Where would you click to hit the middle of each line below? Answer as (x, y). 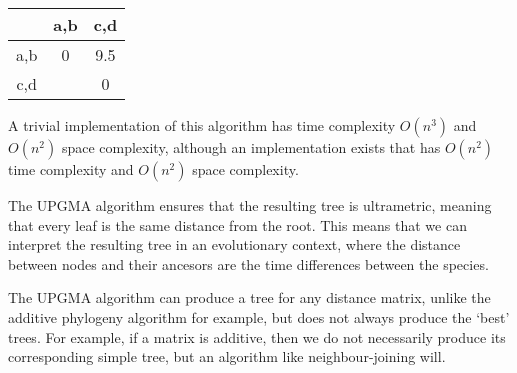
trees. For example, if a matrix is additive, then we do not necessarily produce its (257, 336)
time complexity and (71, 169)
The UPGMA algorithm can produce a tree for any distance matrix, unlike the (249, 297)
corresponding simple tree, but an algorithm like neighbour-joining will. (227, 356)
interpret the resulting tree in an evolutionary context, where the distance (234, 244)
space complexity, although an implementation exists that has (251, 147)
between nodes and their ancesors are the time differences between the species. (248, 263)
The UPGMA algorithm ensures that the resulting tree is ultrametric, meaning (250, 205)
